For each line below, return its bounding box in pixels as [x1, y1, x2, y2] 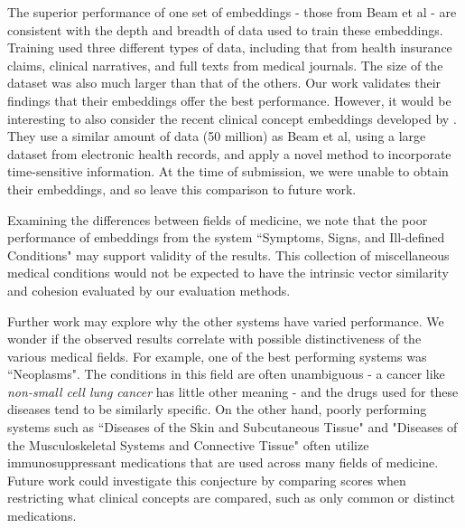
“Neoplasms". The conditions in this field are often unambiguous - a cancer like [7, 364, 445, 383]
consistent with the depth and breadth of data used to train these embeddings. [7, 20, 443, 39]
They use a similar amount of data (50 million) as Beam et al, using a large [7, 127, 426, 146]
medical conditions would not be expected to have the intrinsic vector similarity [7, 263, 449, 282]
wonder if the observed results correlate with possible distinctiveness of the [7, 329, 422, 348]
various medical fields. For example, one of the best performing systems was [7, 346, 427, 365]
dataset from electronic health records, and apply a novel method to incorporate [7, 144, 451, 163]
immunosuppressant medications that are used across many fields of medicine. [7, 453, 439, 472]
